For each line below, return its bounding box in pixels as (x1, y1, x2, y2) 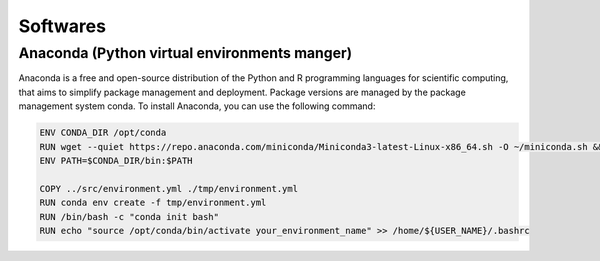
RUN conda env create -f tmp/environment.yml (39, 197, 267, 209)
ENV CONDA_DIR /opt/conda (39, 127, 167, 139)
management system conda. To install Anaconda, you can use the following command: (18, 100, 376, 112)
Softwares (18, 15, 107, 37)
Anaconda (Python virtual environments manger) (18, 44, 353, 62)
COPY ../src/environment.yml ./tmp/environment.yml (39, 183, 299, 194)
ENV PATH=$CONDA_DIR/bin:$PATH (39, 155, 194, 166)
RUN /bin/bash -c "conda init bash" (39, 211, 220, 222)
